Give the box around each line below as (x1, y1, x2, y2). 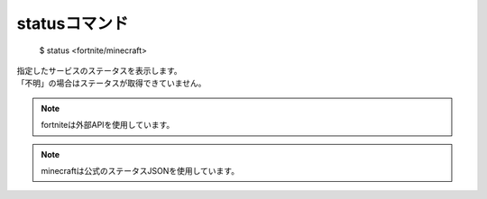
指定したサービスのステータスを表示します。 (16, 65, 182, 76)
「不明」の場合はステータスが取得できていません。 (16, 77, 207, 89)
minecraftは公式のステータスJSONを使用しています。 (41, 165, 239, 176)
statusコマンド (16, 14, 129, 33)
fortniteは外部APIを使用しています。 (41, 120, 175, 131)
